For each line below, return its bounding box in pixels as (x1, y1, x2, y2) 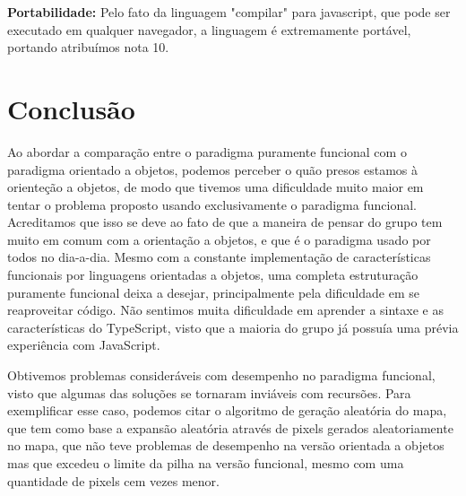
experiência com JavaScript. (7, 335, 160, 354)
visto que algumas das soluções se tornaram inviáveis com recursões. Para (7, 383, 411, 402)
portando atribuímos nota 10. (7, 38, 169, 57)
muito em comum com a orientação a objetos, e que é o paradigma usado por (7, 230, 431, 248)
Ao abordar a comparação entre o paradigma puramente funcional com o (7, 142, 407, 161)
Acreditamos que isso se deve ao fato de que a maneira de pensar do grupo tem (7, 213, 443, 231)
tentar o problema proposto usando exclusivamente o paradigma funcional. (7, 195, 417, 213)
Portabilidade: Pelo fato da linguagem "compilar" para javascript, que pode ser (7, 3, 451, 21)
